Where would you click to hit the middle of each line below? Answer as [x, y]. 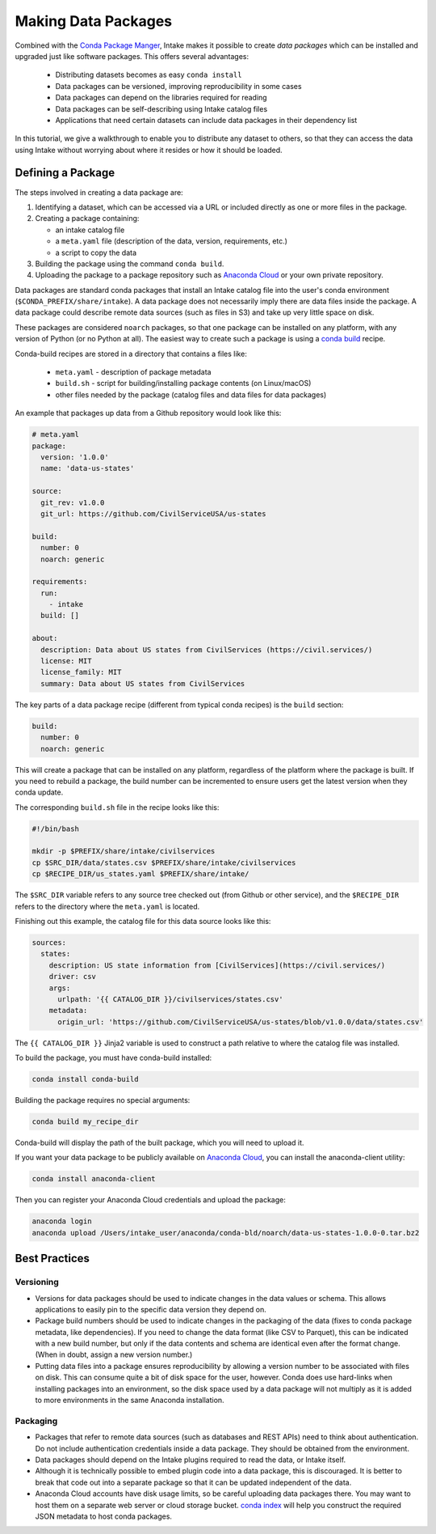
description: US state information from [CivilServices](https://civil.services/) [217, 965]
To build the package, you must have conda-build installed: [113, 1058]
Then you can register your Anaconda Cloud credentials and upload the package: [150, 1200]
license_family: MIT [81, 672]
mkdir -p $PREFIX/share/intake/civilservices [124, 851]
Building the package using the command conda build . [130, 264]
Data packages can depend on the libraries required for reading [161, 98]
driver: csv [73, 977]
